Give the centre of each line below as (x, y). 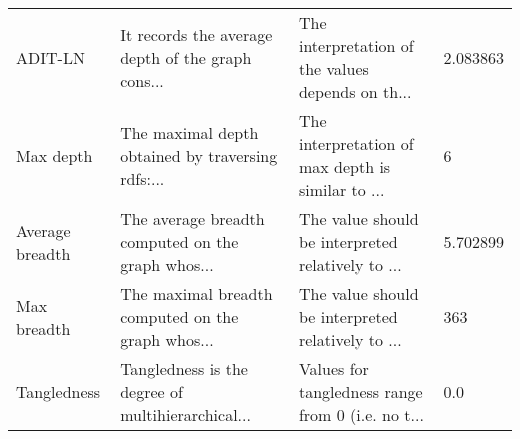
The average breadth (192, 218)
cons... (142, 80)
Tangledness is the (184, 368)
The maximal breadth (196, 293)
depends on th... (355, 91)
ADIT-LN (50, 57)
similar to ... (341, 189)
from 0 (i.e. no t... (361, 414)
